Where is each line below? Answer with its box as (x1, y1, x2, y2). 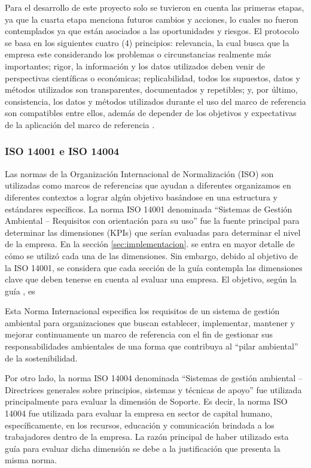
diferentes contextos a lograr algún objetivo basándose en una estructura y (5, 190, 278, 203)
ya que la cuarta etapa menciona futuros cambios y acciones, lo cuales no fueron (5, 13, 298, 25)
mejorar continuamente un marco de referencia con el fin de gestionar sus (5, 328, 273, 341)
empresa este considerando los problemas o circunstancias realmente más (5, 48, 272, 60)
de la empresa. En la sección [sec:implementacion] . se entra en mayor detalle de (5, 238, 295, 250)
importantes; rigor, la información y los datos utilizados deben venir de (5, 59, 265, 72)
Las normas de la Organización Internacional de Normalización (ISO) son (5, 167, 274, 180)
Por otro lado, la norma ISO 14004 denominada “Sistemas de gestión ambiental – (5, 372, 303, 384)
